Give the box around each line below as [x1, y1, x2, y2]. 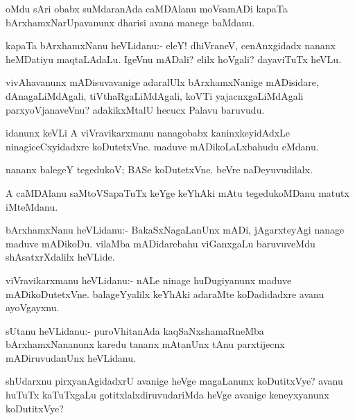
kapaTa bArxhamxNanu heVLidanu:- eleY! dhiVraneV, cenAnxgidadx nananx [6, 38, 336, 53]
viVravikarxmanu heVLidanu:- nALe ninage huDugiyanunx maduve [6, 272, 292, 287]
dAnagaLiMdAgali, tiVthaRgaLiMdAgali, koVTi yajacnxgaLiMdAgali [6, 88, 304, 103]
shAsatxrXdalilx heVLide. [6, 250, 115, 264]
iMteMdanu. [6, 199, 58, 213]
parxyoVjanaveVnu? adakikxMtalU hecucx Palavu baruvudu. [6, 102, 265, 116]
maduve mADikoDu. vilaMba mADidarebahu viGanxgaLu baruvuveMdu [6, 236, 315, 250]
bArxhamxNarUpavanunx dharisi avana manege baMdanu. [6, 15, 255, 29]
